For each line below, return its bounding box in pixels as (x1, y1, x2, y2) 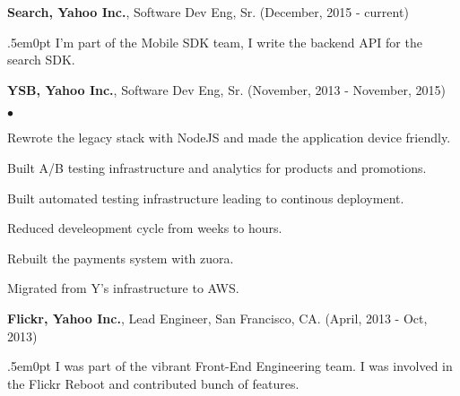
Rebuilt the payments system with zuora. (7, 248, 234, 267)
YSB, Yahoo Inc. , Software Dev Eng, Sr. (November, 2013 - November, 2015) (7, 80, 446, 99)
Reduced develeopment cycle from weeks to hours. (7, 219, 282, 237)
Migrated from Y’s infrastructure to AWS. (7, 279, 239, 297)
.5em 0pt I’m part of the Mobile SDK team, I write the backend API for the (7, 32, 422, 51)
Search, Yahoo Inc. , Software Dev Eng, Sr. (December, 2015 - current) (7, 3, 409, 21)
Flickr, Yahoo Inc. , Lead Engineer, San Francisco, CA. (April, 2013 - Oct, (7, 308, 428, 327)
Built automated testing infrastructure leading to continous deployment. (7, 188, 404, 207)
